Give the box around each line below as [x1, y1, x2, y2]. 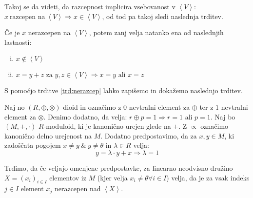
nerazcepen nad [54, 183, 101, 194]
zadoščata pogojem [4, 140, 61, 150]
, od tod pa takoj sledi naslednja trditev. [102, 11, 223, 21]
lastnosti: [4, 37, 32, 47]
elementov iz [49, 172, 86, 182]
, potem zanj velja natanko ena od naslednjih [89, 27, 224, 38]
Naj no [4, 101, 25, 112]
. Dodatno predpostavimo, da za [100, 130, 197, 140]
